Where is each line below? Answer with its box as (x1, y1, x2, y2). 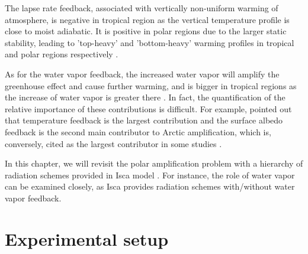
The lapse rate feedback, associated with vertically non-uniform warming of (5, 2, 278, 14)
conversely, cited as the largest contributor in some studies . (5, 137, 222, 149)
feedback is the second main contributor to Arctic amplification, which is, (5, 125, 271, 138)
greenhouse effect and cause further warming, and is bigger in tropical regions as (5, 79, 297, 92)
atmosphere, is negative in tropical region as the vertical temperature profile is (5, 13, 290, 25)
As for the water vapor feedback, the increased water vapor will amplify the (5, 67, 280, 80)
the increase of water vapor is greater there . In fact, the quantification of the (5, 91, 285, 103)
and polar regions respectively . (5, 48, 118, 60)
